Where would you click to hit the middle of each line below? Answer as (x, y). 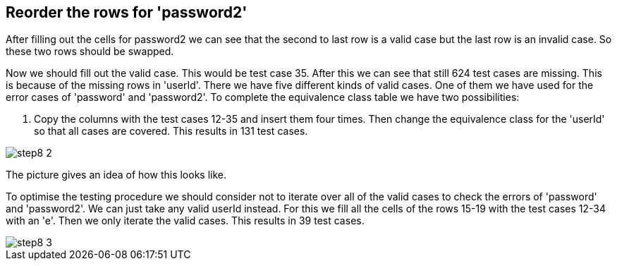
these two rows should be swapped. (90, 52)
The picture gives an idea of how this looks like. (116, 175)
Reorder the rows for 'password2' (127, 12)
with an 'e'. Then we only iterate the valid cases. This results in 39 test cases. (185, 221)
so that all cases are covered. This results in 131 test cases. (171, 131)
